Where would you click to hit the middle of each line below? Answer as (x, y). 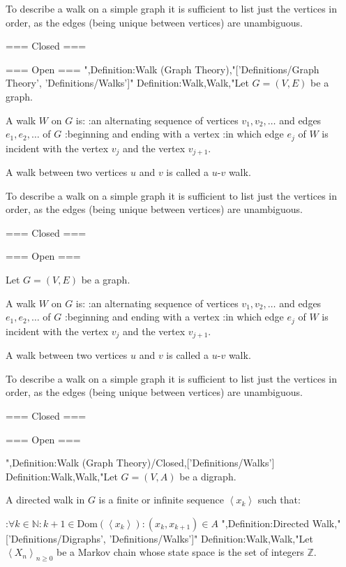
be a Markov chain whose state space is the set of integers (180, 552)
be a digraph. (208, 476)
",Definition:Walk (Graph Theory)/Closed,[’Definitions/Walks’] (140, 463)
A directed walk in (45, 500)
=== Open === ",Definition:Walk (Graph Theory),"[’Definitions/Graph (163, 69)
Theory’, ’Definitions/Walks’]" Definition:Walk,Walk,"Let (127, 83)
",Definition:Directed (265, 523)
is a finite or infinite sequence (161, 500)
